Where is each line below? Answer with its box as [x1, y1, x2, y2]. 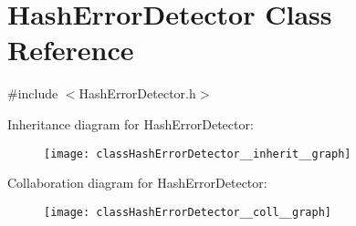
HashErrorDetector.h [79, 84, 196, 103]
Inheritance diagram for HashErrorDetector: [7, 114, 254, 133]
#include [7, 84, 58, 103]
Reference [7, 31, 134, 68]
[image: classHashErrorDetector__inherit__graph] [44, 147, 351, 160]
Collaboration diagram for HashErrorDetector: [7, 173, 267, 192]
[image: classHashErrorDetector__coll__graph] [44, 205, 331, 219]
